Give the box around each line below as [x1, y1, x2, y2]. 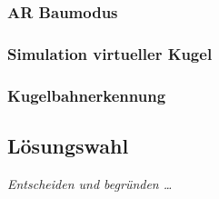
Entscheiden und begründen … [7, 174, 173, 193]
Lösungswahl [7, 131, 129, 159]
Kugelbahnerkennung [7, 84, 166, 106]
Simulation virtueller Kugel [7, 42, 213, 65]
